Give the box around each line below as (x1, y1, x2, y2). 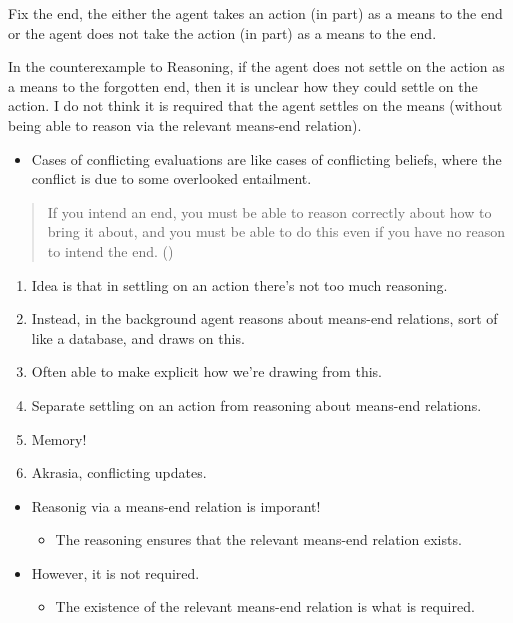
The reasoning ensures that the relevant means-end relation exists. (55, 529, 462, 550)
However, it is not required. (31, 562, 200, 583)
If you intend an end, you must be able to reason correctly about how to (47, 201, 492, 222)
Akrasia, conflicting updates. (31, 462, 207, 483)
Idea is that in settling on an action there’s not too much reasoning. (31, 274, 448, 295)
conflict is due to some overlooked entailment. (31, 168, 312, 189)
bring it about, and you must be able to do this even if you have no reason (47, 221, 506, 242)
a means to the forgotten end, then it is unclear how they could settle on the (8, 75, 478, 96)
